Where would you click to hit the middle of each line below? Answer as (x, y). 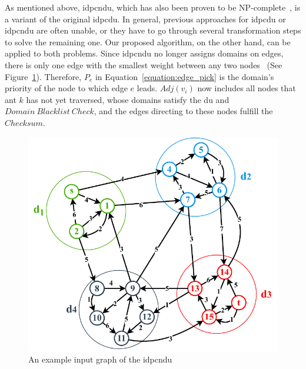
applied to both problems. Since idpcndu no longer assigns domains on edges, (144, 53)
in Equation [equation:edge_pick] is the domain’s (184, 76)
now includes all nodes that (247, 88)
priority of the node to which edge (66, 88)
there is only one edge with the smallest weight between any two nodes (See (144, 64)
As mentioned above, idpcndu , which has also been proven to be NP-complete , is (153, 7)
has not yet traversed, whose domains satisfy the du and (128, 99)
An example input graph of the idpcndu (100, 359)
